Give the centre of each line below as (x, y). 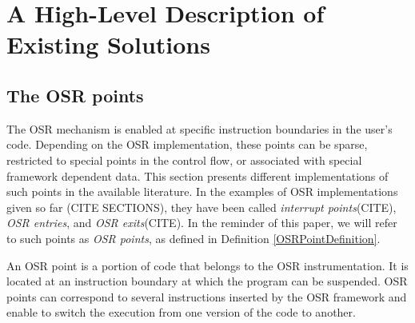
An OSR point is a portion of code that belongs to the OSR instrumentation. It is (207, 265)
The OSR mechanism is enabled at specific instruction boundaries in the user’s (200, 128)
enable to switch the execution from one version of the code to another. (181, 312)
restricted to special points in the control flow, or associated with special (184, 160)
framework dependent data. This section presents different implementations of (198, 175)
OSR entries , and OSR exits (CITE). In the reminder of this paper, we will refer (202, 223)
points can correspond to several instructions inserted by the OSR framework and (207, 296)
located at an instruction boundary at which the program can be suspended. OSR (207, 281)
